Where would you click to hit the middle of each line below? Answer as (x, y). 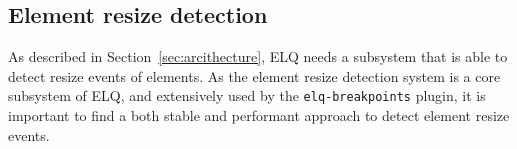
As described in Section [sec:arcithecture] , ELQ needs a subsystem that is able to (258, 56)
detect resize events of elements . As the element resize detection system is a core (254, 75)
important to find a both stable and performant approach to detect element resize (259, 115)
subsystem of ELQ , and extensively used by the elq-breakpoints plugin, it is (247, 95)
